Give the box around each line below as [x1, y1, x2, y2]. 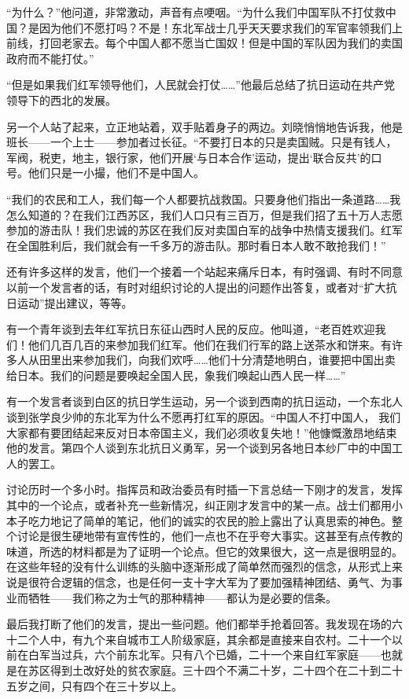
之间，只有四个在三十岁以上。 [28, 677, 182, 693]
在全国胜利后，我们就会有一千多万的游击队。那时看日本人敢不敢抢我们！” [6, 237, 386, 253]
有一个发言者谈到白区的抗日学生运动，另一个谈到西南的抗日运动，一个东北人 [6, 393, 403, 410]
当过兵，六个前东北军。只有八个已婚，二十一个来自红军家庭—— [50, 646, 381, 663]
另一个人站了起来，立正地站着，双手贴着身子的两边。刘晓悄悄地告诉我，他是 [6, 118, 403, 134]
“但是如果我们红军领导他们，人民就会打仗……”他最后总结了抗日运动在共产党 [6, 76, 395, 93]
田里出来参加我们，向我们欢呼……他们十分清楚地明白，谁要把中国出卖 [39, 351, 396, 368]
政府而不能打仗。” [6, 50, 94, 66]
